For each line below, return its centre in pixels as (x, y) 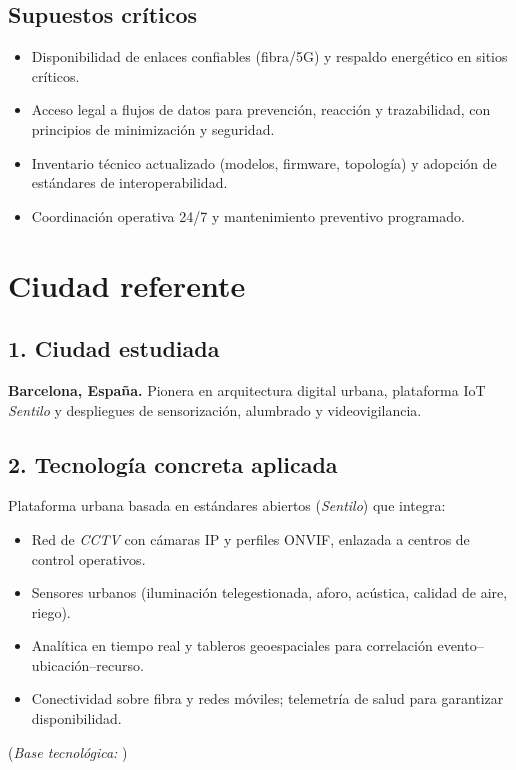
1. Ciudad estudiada (114, 348)
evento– (460, 645)
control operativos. (88, 558)
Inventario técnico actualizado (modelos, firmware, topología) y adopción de (264, 162)
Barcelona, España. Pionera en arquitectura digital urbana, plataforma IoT (247, 389)
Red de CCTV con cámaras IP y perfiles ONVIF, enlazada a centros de (250, 538)
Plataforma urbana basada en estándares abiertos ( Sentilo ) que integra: (227, 505)
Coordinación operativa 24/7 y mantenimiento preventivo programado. (248, 215)
